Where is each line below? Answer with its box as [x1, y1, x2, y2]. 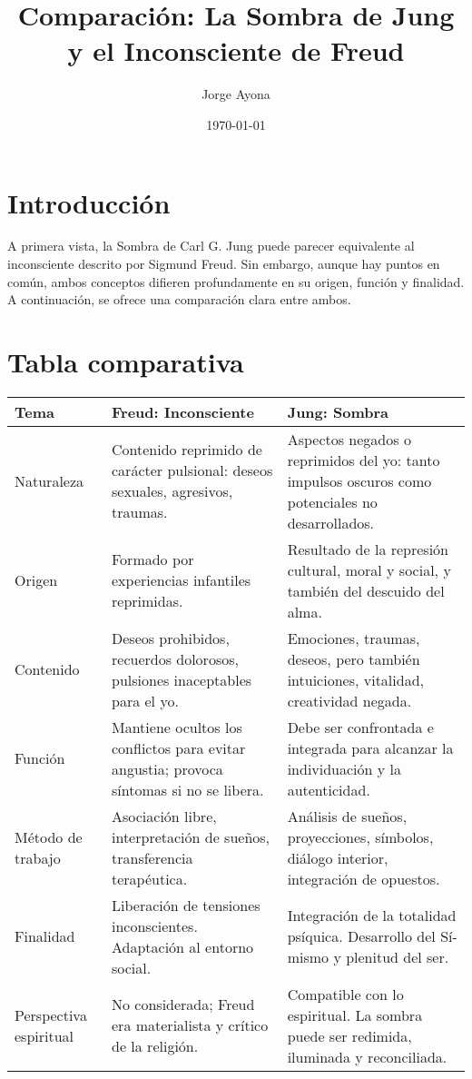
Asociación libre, [112, 805, 217, 827]
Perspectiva [15, 1004, 87, 1025]
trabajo [15, 846, 61, 868]
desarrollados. [287, 511, 375, 533]
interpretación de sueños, [112, 826, 270, 847]
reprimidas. [112, 590, 183, 612]
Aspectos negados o [287, 428, 411, 450]
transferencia [112, 846, 193, 868]
